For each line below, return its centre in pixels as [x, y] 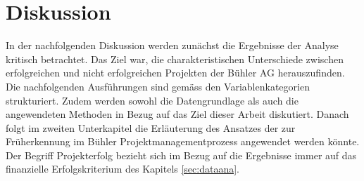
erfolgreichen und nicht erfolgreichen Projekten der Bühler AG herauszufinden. [175, 73]
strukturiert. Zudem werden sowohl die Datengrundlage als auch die [152, 100]
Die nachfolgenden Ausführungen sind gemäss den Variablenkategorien [158, 86]
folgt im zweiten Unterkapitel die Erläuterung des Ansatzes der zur [151, 127]
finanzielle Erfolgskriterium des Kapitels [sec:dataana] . [123, 169]
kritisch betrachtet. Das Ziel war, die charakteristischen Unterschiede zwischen [175, 59]
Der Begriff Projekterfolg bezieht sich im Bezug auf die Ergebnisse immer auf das [181, 155]
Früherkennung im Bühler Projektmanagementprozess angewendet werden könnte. [183, 141]
